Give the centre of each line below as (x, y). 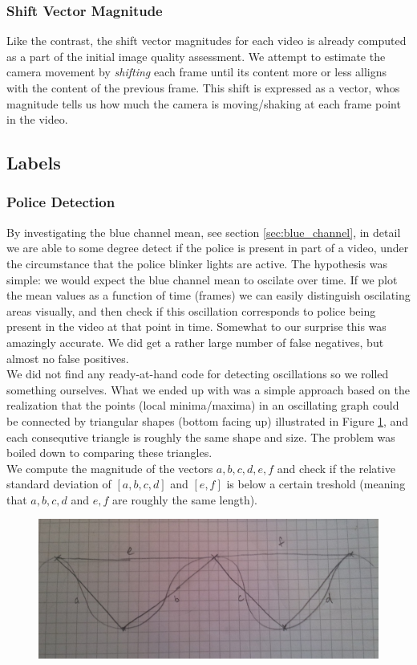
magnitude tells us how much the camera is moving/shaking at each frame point (204, 103)
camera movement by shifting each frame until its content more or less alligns (197, 72)
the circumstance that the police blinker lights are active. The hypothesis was (197, 263)
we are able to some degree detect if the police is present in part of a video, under (208, 248)
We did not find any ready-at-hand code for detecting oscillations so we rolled (198, 374)
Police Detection (61, 202)
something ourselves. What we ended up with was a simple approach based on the (208, 389)
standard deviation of (59, 484)
